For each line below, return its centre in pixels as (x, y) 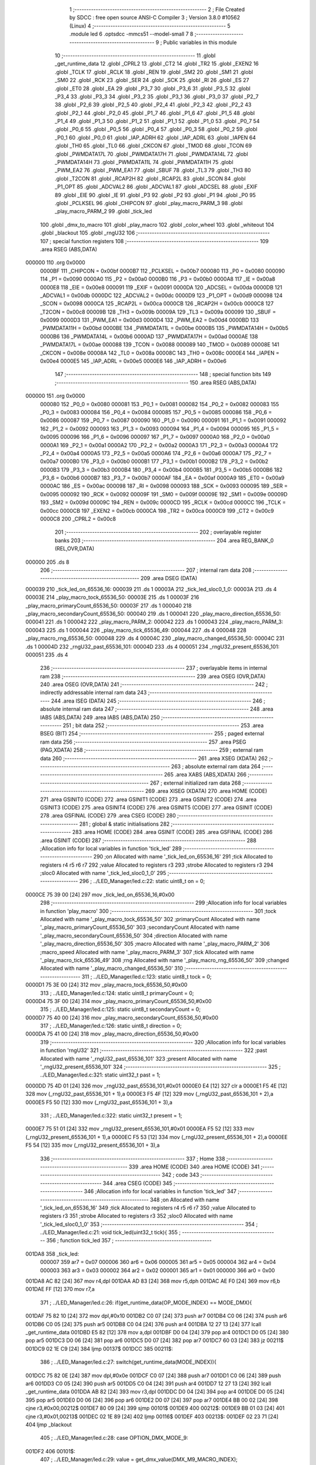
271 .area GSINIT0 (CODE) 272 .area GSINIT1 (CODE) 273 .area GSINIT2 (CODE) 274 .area (148, 799)
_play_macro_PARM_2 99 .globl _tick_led (103, 212)
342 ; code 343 (181, 1175)
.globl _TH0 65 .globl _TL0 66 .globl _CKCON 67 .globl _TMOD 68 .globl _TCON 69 (153, 146)
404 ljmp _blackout (49, 1425)
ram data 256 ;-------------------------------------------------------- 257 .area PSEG (143, 742)
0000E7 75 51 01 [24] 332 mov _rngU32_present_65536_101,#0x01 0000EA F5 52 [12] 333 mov (140, 1129)
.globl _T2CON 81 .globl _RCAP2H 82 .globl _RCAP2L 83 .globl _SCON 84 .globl (150, 178)
